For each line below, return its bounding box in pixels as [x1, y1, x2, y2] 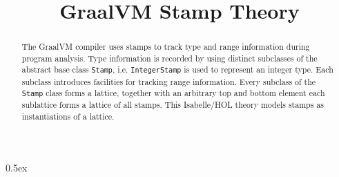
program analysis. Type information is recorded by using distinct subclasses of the [21, 52, 318, 64]
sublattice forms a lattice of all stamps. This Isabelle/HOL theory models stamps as [21, 99, 324, 111]
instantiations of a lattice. [21, 111, 115, 122]
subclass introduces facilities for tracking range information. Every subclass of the [21, 75, 316, 87]
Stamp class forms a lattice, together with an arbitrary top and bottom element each [21, 87, 325, 99]
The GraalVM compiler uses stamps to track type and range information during [21, 41, 310, 53]
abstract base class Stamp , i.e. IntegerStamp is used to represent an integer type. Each [21, 64, 333, 75]
